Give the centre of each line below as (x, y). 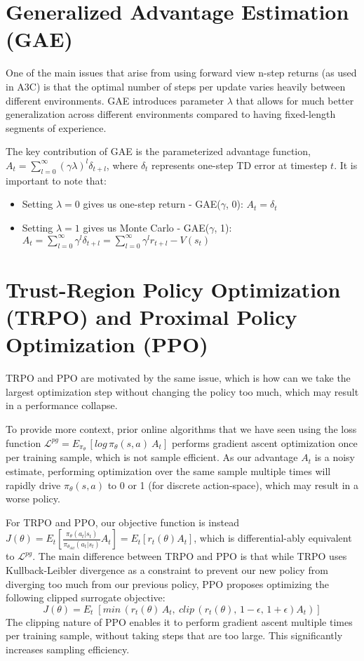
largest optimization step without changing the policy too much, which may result (182, 391)
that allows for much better (295, 100)
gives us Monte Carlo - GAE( (146, 227)
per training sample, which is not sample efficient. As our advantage (152, 457)
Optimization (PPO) (107, 344)
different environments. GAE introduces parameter (115, 100)
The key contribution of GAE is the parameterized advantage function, (158, 151)
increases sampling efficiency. (68, 649)
